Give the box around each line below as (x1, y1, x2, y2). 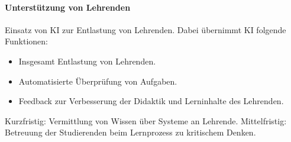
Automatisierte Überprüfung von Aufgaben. (18, 75, 177, 87)
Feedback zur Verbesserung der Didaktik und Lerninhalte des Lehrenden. (18, 95, 284, 107)
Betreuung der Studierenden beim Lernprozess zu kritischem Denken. (5, 126, 256, 138)
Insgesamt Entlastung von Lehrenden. (18, 54, 156, 67)
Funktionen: (5, 35, 48, 47)
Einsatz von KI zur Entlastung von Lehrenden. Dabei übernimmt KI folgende (5, 23, 286, 35)
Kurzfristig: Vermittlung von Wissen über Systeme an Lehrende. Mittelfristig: (5, 114, 287, 127)
